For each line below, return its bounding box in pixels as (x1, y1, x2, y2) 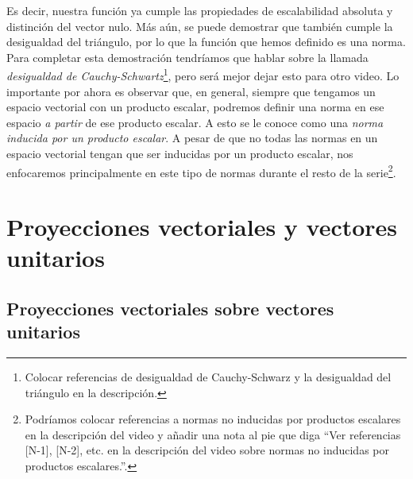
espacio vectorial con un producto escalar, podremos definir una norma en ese (6, 99, 384, 115)
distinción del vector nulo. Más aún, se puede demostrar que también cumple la (6, 17, 393, 34)
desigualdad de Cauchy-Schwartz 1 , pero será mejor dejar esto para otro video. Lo (6, 65, 399, 84)
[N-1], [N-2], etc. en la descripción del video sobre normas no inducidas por (25, 442, 389, 458)
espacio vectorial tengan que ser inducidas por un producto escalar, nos (6, 145, 353, 161)
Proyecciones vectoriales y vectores (6, 211, 398, 243)
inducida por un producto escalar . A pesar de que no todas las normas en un (6, 129, 378, 146)
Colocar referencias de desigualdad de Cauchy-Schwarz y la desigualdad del (25, 369, 392, 384)
